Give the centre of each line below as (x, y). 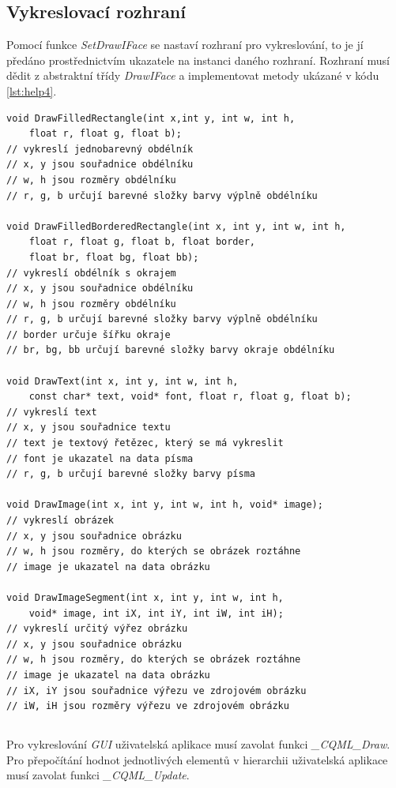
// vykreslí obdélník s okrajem (91, 273)
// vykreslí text (52, 412)
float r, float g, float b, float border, (142, 242)
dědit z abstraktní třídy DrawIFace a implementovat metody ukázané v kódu (193, 75)
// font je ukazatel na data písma (100, 458)
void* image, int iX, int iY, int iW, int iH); (156, 613)
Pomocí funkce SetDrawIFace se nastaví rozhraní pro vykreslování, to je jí (185, 45)
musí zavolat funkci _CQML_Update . (98, 775)
